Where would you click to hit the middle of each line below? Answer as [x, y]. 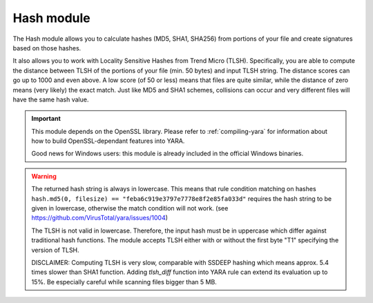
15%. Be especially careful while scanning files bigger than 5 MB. [124, 282]
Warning [44, 176]
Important [46, 119]
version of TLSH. [55, 250]
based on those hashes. [47, 48]
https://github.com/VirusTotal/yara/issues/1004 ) [100, 218]
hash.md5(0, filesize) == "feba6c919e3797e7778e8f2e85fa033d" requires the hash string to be [181, 198]
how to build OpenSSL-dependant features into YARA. [108, 141]
